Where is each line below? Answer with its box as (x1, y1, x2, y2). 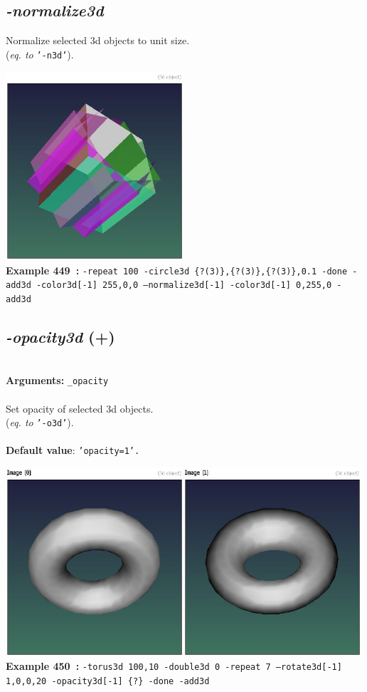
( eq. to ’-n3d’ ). (6, 46, 74, 61)
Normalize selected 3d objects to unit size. (6, 33, 190, 48)
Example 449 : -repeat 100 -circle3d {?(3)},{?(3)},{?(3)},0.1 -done (6, 262, 348, 277)
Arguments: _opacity (6, 373, 109, 388)
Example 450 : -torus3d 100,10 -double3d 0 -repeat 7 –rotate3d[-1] (6, 659, 342, 673)
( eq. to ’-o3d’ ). (6, 415, 74, 430)
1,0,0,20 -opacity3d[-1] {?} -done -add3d (6, 676, 210, 686)
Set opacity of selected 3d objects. (6, 401, 154, 415)
